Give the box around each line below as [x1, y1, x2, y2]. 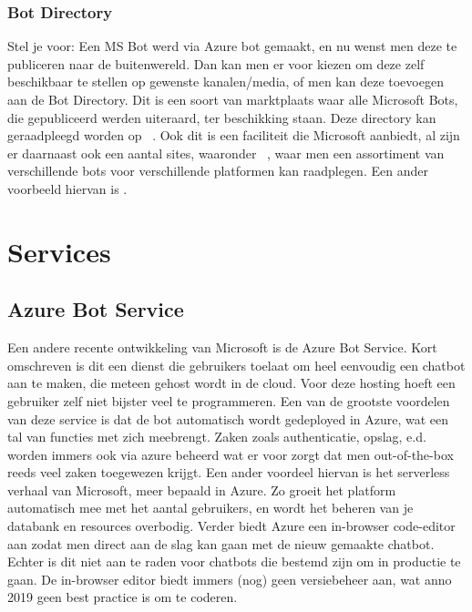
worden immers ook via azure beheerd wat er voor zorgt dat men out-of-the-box [7, 444, 454, 464]
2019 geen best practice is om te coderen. [7, 587, 238, 607]
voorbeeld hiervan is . [7, 178, 128, 198]
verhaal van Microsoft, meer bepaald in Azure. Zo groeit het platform [7, 480, 396, 499]
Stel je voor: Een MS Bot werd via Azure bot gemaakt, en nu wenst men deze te [7, 36, 457, 56]
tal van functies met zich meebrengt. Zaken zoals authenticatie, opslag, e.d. [7, 427, 426, 446]
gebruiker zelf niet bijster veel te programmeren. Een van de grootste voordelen [7, 391, 450, 410]
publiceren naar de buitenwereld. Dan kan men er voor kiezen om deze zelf [7, 54, 425, 73]
